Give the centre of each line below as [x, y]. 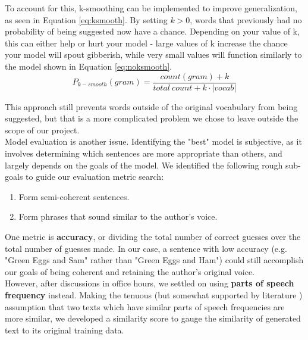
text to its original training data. [65, 330]
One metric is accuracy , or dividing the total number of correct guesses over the [153, 236]
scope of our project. [42, 130]
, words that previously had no [246, 19]
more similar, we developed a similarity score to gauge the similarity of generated [153, 318]
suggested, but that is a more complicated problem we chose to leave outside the [152, 118]
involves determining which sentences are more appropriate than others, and [144, 153]
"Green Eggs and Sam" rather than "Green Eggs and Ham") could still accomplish [154, 260]
